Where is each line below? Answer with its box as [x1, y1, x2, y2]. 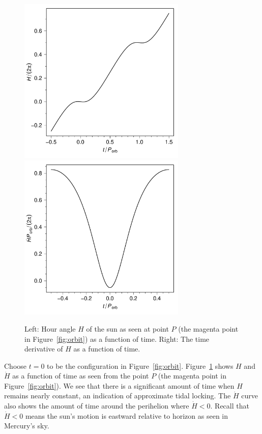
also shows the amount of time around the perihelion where [4, 400, 189, 411]
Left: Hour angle [24, 323, 76, 334]
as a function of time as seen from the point [12, 370, 149, 381]
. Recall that [210, 400, 249, 411]
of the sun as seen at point [86, 323, 169, 334]
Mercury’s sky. [4, 420, 49, 431]
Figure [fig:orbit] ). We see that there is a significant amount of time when [4, 380, 235, 391]
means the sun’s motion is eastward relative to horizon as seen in [25, 410, 228, 421]
